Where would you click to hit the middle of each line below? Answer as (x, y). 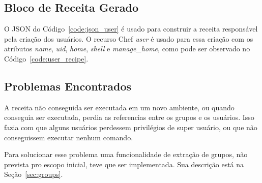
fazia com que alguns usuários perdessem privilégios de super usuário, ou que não (131, 127)
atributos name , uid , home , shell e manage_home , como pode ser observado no (127, 49)
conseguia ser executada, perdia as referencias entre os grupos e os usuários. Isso (129, 117)
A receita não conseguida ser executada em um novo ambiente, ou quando (119, 107)
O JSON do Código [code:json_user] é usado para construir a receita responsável (131, 29)
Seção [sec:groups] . (34, 174)
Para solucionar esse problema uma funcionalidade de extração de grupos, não (126, 154)
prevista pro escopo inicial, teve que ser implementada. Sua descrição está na (124, 164)
